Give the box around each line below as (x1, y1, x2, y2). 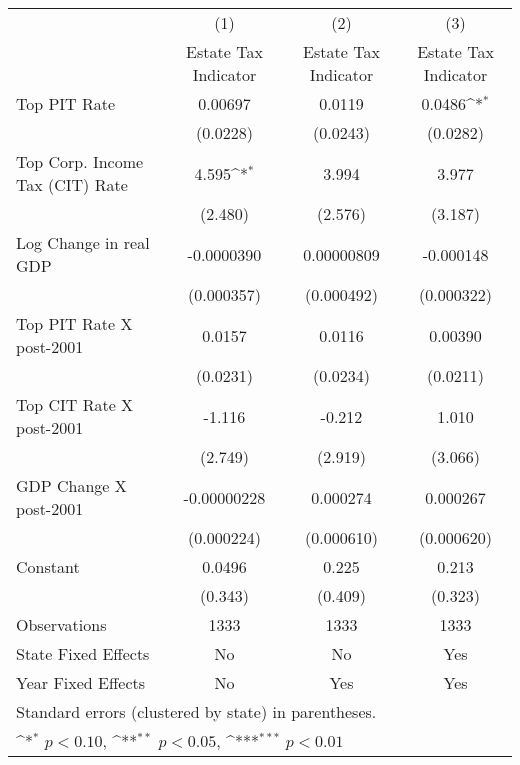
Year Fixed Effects (16, 671, 146, 694)
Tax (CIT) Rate (16, 173, 128, 196)
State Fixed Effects (16, 642, 150, 665)
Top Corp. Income (16, 150, 144, 173)
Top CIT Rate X (16, 393, 134, 416)
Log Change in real (16, 231, 150, 254)
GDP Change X (16, 474, 127, 497)
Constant (16, 555, 80, 578)
